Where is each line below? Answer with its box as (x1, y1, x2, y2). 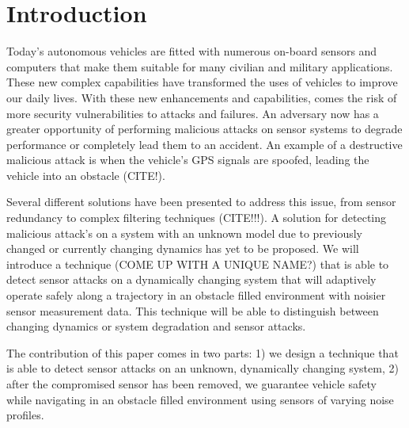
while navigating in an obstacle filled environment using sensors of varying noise (6, 391, 394, 407)
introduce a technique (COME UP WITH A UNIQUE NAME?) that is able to (6, 255, 389, 272)
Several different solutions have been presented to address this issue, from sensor (6, 193, 396, 210)
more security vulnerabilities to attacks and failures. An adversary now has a (6, 105, 379, 121)
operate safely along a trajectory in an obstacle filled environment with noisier (6, 287, 386, 304)
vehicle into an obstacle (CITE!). (6, 166, 165, 183)
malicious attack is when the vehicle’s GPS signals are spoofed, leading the (6, 151, 369, 168)
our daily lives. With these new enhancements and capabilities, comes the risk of (6, 89, 397, 105)
